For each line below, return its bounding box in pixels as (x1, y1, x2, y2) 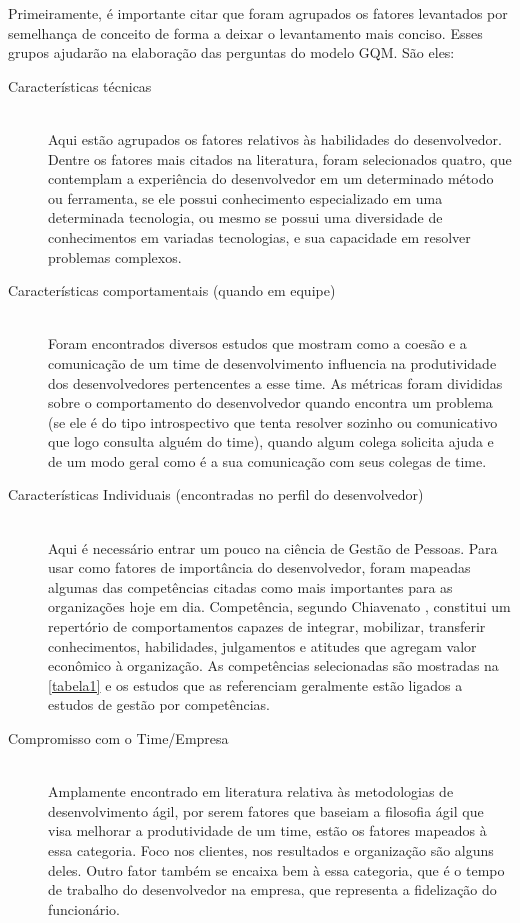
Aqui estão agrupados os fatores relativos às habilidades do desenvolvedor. (48, 128, 502, 149)
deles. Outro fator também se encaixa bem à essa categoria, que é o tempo (48, 859, 505, 880)
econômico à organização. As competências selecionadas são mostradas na (48, 655, 499, 676)
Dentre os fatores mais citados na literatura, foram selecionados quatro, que (48, 148, 512, 169)
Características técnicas (8, 75, 152, 96)
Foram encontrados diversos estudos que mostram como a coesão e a (48, 333, 467, 354)
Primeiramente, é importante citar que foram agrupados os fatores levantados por (8, 3, 508, 23)
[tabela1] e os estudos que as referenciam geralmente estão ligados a (48, 674, 463, 695)
